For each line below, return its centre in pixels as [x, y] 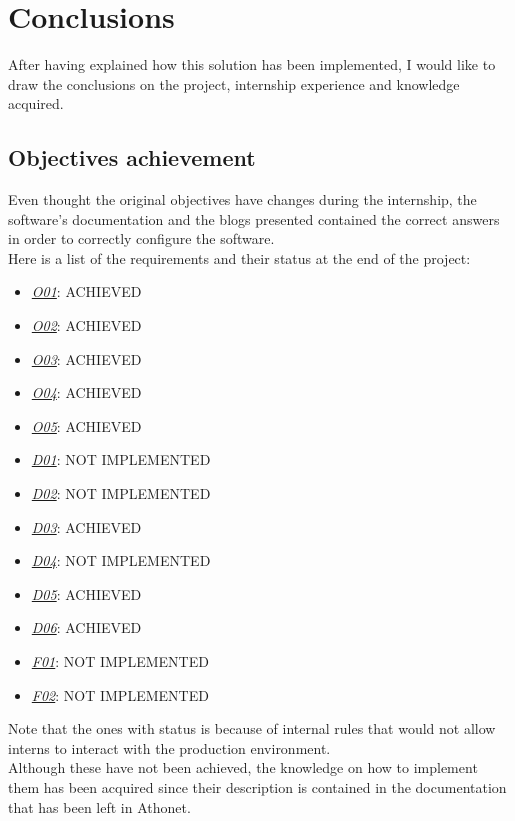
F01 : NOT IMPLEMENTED [120, 661]
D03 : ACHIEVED [86, 526]
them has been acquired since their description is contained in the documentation [257, 786]
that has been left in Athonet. [99, 806]
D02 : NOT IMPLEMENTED [121, 493]
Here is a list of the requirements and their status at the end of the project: [239, 257]
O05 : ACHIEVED [86, 425]
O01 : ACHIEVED [86, 291]
